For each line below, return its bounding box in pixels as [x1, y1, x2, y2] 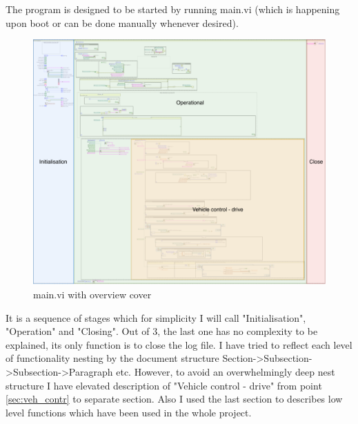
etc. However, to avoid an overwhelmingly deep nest [116, 365, 335, 379]
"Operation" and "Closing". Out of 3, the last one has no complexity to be [6, 324, 318, 338]
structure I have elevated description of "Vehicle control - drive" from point [6, 378, 322, 392]
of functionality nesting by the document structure [6, 351, 219, 365]
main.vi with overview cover [33, 287, 152, 302]
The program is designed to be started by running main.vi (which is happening [6, 2, 340, 16]
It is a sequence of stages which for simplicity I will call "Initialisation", [6, 310, 306, 325]
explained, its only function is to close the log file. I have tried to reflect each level [6, 337, 352, 351]
